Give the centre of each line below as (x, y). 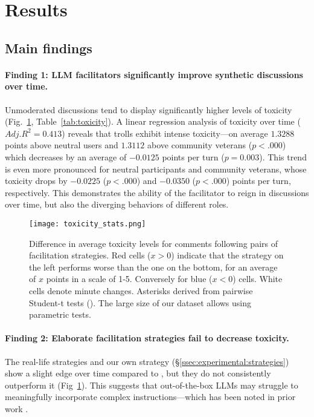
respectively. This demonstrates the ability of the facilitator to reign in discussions (157, 192)
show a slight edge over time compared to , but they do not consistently (138, 373)
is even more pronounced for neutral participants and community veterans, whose (156, 169)
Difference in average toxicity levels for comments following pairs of (153, 243)
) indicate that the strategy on (227, 255)
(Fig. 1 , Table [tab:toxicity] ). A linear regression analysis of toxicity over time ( (153, 121)
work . (17, 408)
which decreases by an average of (66, 156)
